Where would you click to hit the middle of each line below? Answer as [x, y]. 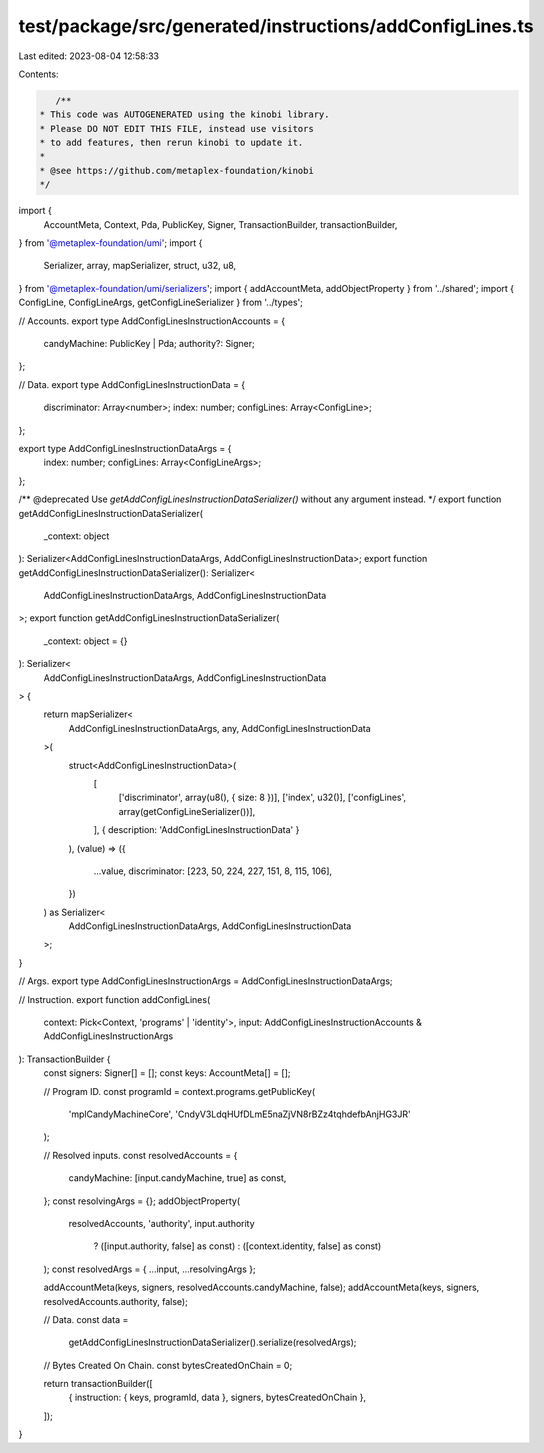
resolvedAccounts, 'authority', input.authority [161, 1223]
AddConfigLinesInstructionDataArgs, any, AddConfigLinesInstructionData [220, 728]
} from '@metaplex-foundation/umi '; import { [110, 243]
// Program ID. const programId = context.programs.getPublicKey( [179, 1091]
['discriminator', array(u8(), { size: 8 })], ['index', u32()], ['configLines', [262, 797]
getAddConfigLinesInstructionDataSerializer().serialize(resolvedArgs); [212, 1342]
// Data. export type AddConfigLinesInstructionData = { [132, 384]
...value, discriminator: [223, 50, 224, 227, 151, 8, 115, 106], [213, 871]
